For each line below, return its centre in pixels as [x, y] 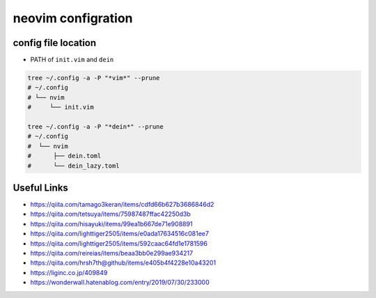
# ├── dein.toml [64, 156]
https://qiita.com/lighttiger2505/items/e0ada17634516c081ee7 [119, 234]
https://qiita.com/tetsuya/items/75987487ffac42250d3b [110, 214]
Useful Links [41, 188]
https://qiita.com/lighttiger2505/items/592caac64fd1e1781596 [119, 243]
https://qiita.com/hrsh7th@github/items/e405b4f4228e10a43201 [123, 263]
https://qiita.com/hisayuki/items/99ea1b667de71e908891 [111, 223]
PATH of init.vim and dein [72, 60]
